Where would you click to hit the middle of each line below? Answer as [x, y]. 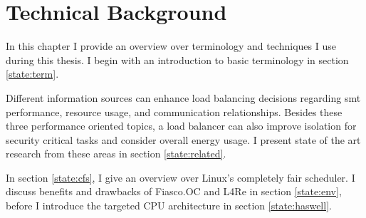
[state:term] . [32, 74]
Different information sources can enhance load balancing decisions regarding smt [183, 97]
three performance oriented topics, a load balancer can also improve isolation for [181, 126]
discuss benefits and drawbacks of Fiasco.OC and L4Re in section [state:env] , [174, 191]
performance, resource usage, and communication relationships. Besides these [174, 111]
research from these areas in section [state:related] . [116, 154]
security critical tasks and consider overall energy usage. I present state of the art [183, 139]
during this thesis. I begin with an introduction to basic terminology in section [177, 59]
